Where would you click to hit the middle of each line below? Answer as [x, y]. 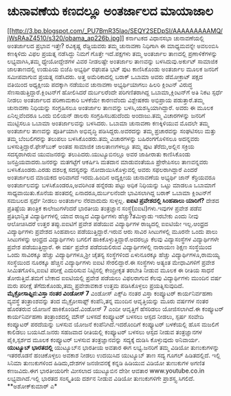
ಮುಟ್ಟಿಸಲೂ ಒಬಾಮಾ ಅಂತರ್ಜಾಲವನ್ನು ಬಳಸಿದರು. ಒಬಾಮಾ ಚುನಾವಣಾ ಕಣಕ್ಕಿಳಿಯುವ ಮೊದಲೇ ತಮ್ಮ [108, 123]
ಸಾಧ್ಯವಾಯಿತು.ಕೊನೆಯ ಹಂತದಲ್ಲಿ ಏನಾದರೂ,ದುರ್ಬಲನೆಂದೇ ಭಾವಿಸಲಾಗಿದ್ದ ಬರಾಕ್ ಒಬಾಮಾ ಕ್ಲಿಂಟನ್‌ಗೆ [109, 192]
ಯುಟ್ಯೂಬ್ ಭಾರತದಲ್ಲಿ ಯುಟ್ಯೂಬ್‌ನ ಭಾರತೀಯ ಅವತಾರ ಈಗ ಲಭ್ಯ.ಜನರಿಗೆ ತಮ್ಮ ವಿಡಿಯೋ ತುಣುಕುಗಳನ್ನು [113, 347]
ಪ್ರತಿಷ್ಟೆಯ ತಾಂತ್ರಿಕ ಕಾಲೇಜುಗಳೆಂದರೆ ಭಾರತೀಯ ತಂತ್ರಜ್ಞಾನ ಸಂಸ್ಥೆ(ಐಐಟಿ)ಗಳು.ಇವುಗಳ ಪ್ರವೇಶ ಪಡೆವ [104, 208]
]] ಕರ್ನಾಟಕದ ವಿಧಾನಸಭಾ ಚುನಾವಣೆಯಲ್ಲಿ [162, 38]
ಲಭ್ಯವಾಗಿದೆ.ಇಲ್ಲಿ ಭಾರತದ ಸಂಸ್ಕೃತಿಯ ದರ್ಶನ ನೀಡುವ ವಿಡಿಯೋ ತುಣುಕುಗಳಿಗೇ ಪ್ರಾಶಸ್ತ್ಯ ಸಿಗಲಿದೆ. [101, 378]
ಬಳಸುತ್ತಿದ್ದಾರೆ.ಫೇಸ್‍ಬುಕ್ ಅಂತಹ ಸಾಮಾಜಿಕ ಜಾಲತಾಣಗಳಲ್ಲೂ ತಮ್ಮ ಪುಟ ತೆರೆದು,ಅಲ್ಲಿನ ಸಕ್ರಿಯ [101, 146]
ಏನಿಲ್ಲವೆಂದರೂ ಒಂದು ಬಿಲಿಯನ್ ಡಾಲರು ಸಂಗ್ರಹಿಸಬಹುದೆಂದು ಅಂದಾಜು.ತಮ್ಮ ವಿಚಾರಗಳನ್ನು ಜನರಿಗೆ [106, 115]
